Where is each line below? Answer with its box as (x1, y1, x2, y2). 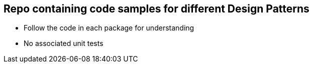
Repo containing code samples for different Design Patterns (4, 2, 309, 15)
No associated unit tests (24, 39, 103, 48)
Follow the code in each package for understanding (24, 23, 194, 32)
